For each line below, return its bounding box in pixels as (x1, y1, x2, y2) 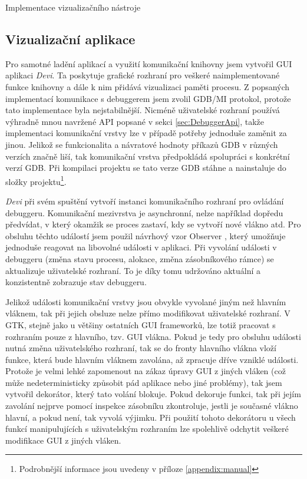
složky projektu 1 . (5, 173, 67, 187)
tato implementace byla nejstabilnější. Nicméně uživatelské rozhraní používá (5, 104, 280, 116)
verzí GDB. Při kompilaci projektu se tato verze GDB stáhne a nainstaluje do (5, 161, 286, 174)
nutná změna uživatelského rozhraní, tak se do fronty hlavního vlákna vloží (5, 342, 276, 354)
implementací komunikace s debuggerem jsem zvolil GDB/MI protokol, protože (5, 92, 291, 104)
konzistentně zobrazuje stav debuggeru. (5, 276, 147, 288)
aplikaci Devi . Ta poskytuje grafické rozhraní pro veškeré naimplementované (5, 69, 280, 81)
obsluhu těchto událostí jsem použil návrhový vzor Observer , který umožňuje (5, 229, 286, 242)
